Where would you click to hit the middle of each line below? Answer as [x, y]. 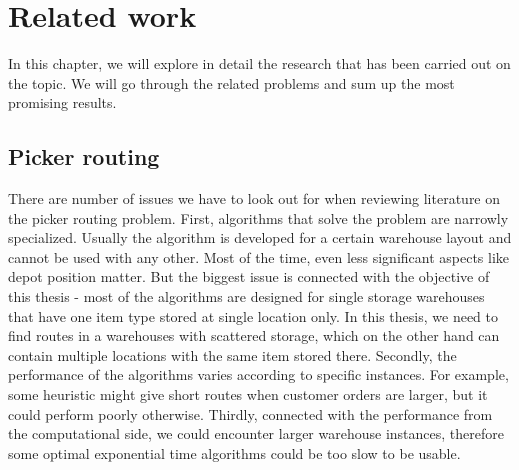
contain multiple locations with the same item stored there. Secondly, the [232, 354]
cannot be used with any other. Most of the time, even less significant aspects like [259, 256]
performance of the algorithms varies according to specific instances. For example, [258, 374]
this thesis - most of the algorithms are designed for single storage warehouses [246, 296]
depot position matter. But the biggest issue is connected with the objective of [249, 276]
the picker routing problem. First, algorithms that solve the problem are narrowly [258, 217]
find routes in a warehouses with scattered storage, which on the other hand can [254, 335]
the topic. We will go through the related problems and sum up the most [231, 82]
